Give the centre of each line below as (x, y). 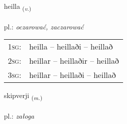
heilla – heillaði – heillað (71, 47)
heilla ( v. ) (18, 7)
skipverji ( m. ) (23, 96)
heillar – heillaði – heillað (73, 75)
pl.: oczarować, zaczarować (44, 26)
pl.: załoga (19, 116)
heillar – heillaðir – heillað (74, 61)
